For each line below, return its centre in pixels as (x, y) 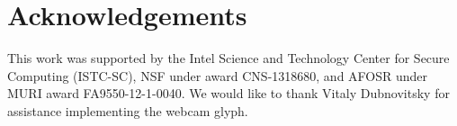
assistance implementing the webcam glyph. (128, 110)
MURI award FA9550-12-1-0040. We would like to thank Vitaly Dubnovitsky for (228, 93)
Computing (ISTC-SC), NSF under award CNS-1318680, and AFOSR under (218, 75)
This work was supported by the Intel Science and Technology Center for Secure (228, 58)
